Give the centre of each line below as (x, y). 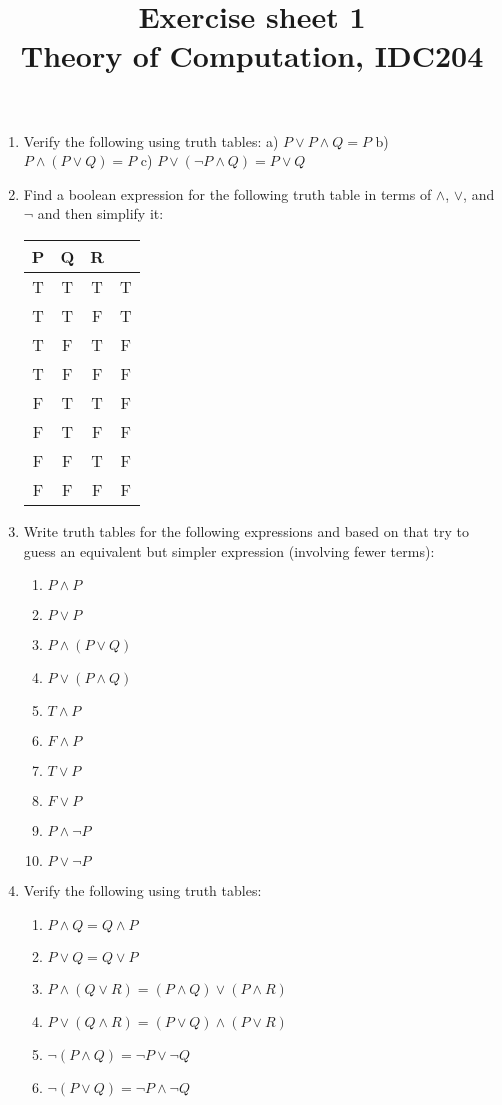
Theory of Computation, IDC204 (252, 55)
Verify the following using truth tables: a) (151, 140)
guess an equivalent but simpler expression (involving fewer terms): (229, 550)
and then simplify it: (100, 213)
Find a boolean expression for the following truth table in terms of (227, 193)
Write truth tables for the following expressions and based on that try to (246, 530)
